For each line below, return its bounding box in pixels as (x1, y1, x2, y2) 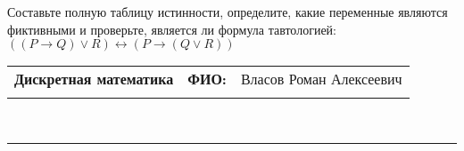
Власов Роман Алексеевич (240, 68, 402, 90)
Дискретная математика (14, 68, 174, 90)
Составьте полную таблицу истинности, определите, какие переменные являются (7, 3, 448, 20)
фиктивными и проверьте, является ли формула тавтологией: (7, 20, 336, 38)
